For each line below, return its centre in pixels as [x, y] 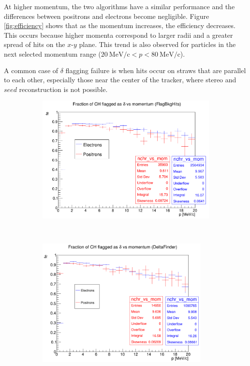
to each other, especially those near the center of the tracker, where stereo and [120, 80]
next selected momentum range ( [52, 53]
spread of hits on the [35, 44]
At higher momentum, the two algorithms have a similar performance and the [119, 6]
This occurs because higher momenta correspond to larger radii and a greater [118, 35]
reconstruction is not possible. [63, 89]
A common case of [31, 70]
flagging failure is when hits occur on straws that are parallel [156, 70]
